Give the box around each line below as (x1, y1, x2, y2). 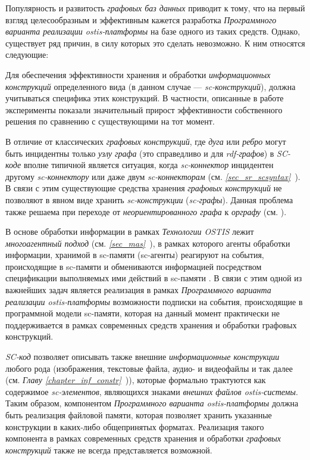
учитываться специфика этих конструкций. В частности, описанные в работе (5, 92, 284, 104)
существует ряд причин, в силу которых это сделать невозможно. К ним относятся (5, 36, 305, 49)
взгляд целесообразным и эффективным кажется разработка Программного (5, 13, 277, 26)
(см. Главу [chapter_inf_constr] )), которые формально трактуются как (5, 374, 266, 386)
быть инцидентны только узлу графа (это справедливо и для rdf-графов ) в (5, 147, 274, 159)
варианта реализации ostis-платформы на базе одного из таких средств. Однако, (5, 25, 300, 38)
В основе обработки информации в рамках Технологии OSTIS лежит (5, 225, 254, 238)
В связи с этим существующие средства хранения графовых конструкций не (5, 182, 282, 194)
